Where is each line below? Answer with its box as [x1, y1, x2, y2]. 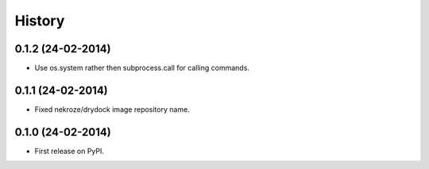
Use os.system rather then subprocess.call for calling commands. [34, 63, 250, 73]
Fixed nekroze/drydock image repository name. [34, 104, 190, 114]
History [14, 12, 65, 29]
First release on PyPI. [34, 146, 105, 156]
